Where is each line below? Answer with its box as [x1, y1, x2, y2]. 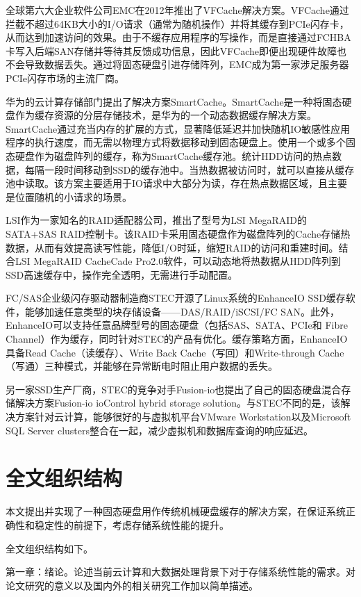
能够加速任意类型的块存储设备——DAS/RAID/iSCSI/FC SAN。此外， [24, 304, 340, 318]
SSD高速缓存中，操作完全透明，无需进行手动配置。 [6, 267, 238, 281]
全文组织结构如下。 [6, 541, 93, 555]
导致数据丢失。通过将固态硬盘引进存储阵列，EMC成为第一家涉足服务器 [24, 57, 349, 72]
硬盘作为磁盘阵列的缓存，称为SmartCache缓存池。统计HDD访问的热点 [15, 148, 333, 163]
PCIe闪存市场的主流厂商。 [6, 70, 124, 85]
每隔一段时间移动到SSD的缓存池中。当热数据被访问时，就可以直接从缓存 [24, 162, 355, 177]
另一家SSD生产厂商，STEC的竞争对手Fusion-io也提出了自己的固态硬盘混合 [6, 382, 342, 396]
